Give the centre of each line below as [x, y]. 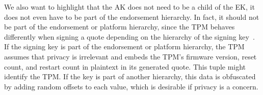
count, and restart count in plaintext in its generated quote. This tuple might [125, 66]
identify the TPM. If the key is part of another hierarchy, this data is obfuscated [130, 76]
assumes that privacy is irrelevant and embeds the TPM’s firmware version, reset [130, 56]
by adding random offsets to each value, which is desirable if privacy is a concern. [131, 86]
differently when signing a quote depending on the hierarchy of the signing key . [129, 36]
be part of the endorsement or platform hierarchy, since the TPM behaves [120, 27]
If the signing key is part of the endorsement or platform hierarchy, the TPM [124, 46]
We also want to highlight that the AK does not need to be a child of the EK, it [129, 7]
